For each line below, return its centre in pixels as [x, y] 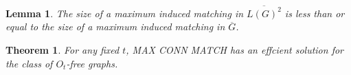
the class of [29, 63]
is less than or [315, 13]
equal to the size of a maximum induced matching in [115, 26]
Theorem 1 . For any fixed [63, 49]
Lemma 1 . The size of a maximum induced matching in [125, 13]
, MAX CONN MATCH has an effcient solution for [235, 49]
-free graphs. [92, 63]
